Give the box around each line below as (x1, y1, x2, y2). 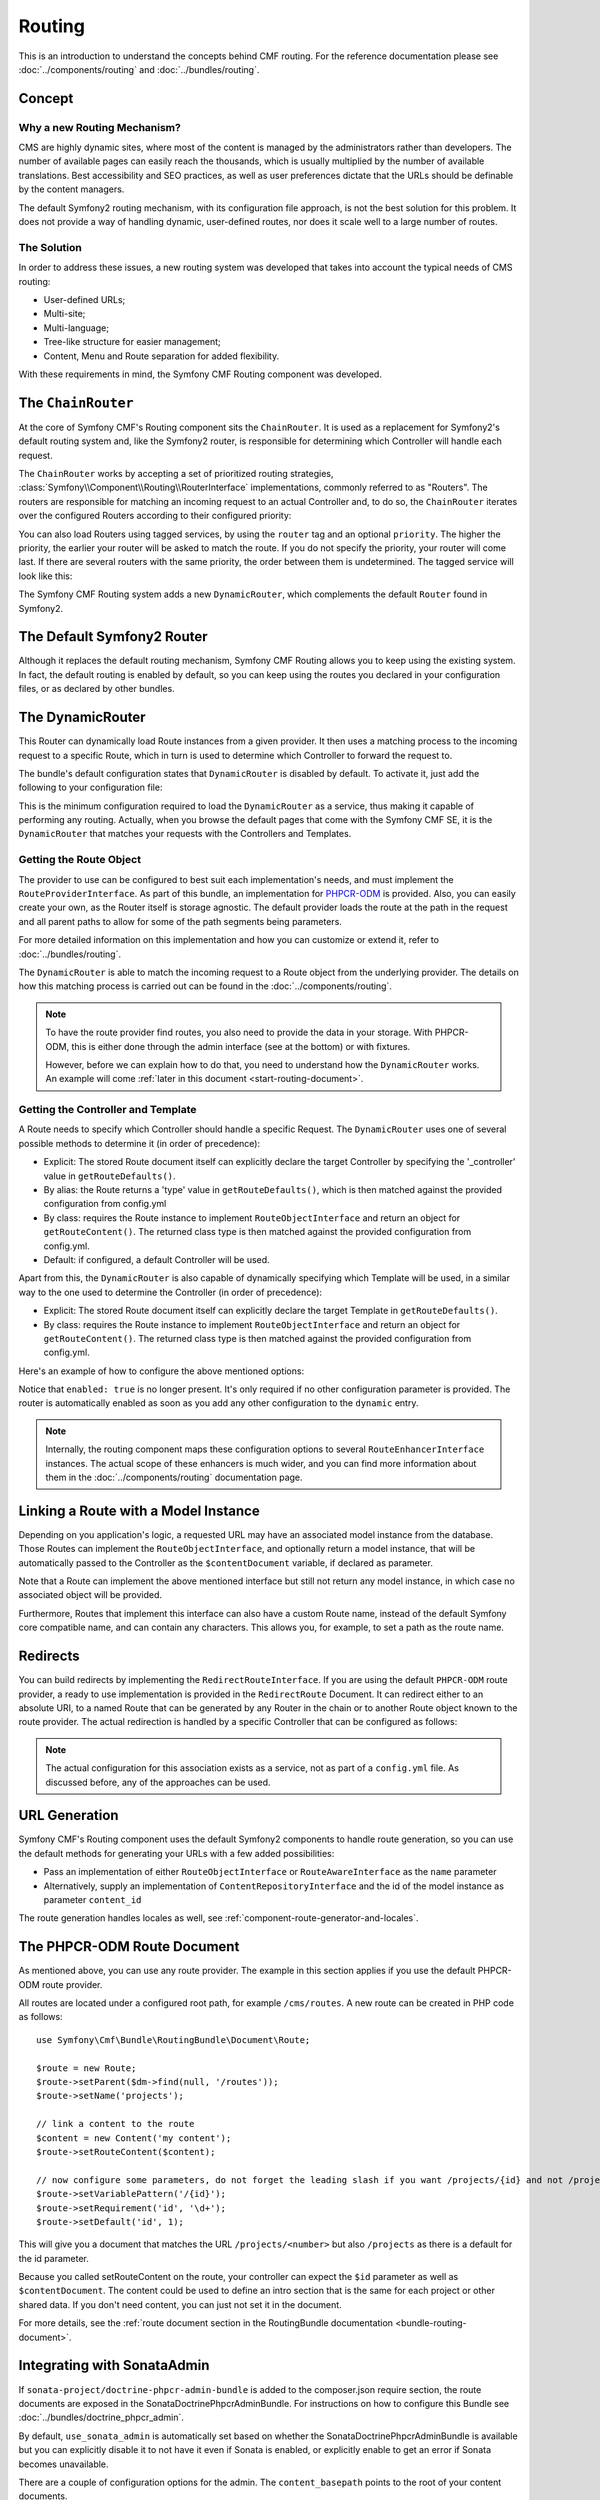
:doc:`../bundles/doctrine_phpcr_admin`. (18, 2411, 184, 2424)
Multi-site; (43, 308, 86, 320)
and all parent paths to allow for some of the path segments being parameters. (18, 915, 342, 927)
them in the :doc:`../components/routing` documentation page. (45, 1471, 304, 1484)
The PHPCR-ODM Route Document (18, 1938, 240, 1955)
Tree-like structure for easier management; (43, 336, 222, 348)
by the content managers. (18, 183, 125, 195)
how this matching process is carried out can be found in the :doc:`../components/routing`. (18, 980, 392, 992)
